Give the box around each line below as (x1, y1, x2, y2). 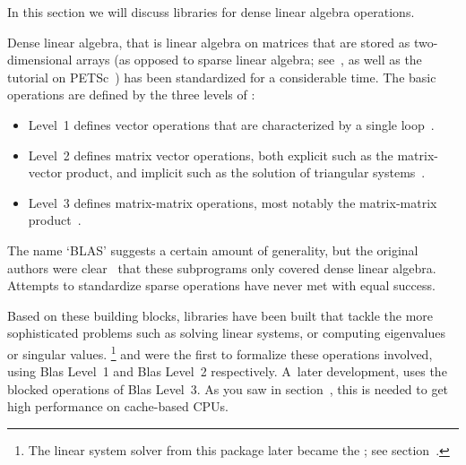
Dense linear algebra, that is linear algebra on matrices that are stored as (7, 32, 410, 51)
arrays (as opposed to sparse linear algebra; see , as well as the (76, 50, 422, 69)
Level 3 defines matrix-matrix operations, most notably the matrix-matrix (28, 193, 437, 211)
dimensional (7, 50, 73, 69)
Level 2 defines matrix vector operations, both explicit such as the (28, 145, 393, 164)
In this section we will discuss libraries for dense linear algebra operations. (7, 3, 415, 21)
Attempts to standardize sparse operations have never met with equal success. (7, 276, 436, 295)
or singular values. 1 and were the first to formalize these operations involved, (7, 341, 433, 363)
